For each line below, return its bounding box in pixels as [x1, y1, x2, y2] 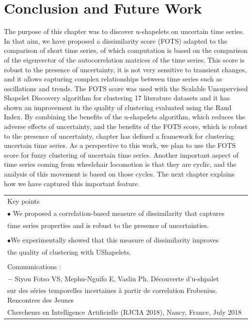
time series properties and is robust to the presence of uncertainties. [7, 220, 209, 230]
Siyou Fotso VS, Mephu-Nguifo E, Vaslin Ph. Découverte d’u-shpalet [15, 273, 219, 283]
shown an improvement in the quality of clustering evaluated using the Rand [4, 102, 232, 112]
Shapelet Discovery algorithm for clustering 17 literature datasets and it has [4, 93, 230, 103]
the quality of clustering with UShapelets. [7, 246, 131, 257]
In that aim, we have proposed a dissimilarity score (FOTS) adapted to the [4, 35, 228, 46]
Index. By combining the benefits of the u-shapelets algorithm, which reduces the [4, 112, 245, 122]
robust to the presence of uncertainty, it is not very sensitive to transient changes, [4, 64, 247, 74]
